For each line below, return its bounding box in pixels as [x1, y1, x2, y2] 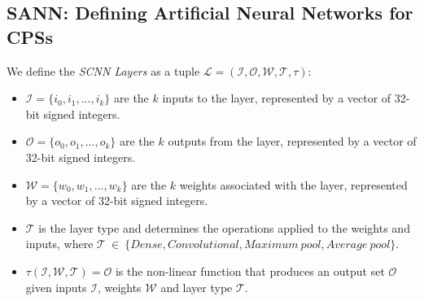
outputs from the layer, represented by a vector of [168, 133, 417, 150]
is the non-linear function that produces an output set [115, 262, 385, 279]
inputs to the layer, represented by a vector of [162, 89, 391, 107]
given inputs [25, 278, 87, 295]
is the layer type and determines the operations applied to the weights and [38, 219, 410, 236]
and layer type [160, 278, 233, 295]
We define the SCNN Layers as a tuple [7, 62, 200, 79]
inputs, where [25, 235, 94, 252]
